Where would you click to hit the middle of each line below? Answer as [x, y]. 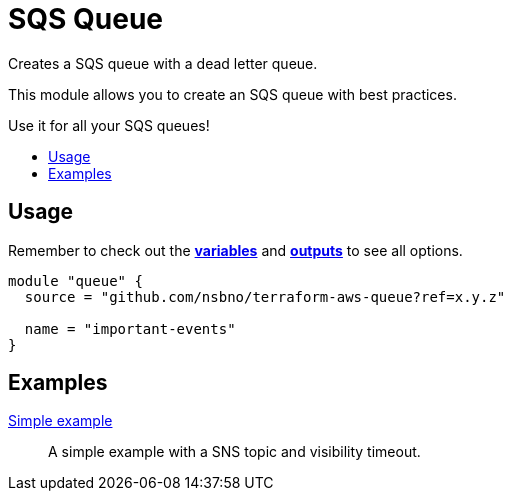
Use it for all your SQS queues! [109, 125]
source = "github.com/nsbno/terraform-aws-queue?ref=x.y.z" [265, 296]
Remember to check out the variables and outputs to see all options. [235, 250]
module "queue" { [75, 280]
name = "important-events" [130, 328]
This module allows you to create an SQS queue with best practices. [232, 94]
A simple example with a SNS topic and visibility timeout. [234, 452]
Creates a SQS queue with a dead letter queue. [163, 63]
